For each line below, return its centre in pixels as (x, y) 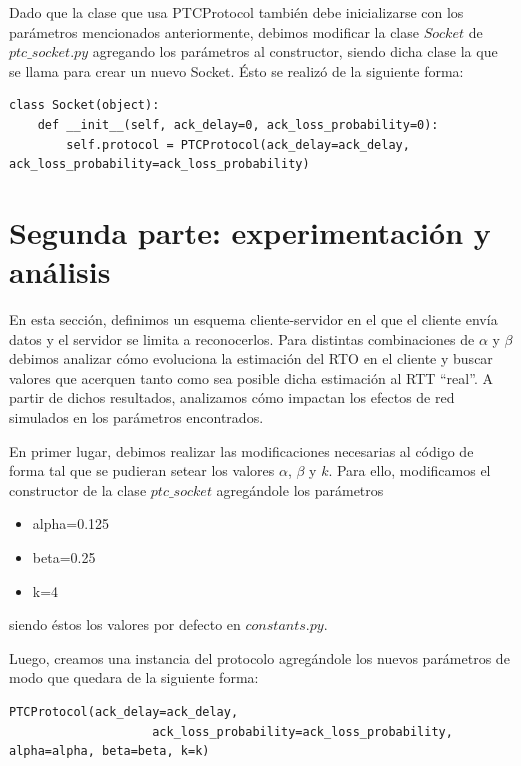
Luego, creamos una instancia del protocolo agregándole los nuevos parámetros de (259, 657)
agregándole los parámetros (300, 489)
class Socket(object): (84, 105)
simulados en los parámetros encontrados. (136, 417)
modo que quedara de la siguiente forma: (134, 677)
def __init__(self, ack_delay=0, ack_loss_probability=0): (238, 124)
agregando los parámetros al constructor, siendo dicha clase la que (295, 51)
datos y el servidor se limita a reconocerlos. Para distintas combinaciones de (242, 338)
